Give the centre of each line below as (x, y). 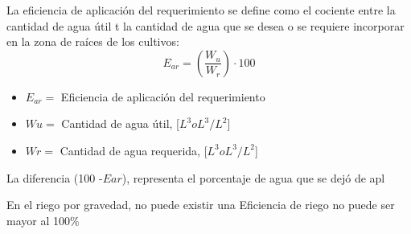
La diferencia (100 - (55, 177)
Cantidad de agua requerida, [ (134, 150)
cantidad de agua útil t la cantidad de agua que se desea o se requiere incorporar (205, 25)
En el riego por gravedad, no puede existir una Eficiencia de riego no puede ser (201, 205)
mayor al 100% (43, 220)
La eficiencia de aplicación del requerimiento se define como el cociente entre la (201, 10)
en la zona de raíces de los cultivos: (93, 41)
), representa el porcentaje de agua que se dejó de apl (253, 177)
